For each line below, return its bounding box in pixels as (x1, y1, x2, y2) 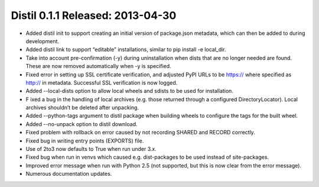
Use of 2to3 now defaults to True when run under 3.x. (25, 146, 157, 153)
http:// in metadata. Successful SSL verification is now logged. (25, 79, 178, 86)
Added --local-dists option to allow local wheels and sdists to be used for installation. (25, 88, 233, 95)
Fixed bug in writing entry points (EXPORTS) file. (25, 137, 144, 144)
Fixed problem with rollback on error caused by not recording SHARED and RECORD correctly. (25, 129, 255, 136)
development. (25, 37, 59, 44)
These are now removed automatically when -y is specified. (25, 63, 171, 70)
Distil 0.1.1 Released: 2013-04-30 (11, 9, 177, 22)
